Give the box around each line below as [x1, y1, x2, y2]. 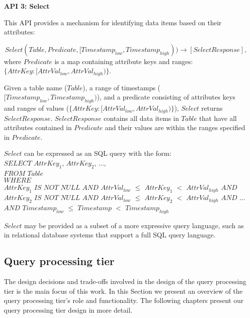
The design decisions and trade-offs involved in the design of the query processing [4, 276, 247, 286]
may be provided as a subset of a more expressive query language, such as [24, 220, 244, 230]
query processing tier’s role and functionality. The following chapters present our [4, 295, 244, 305]
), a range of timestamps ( [83, 82, 161, 92]
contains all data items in [103, 113, 179, 123]
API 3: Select [4, 1, 50, 11]
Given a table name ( [4, 82, 67, 92]
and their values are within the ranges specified [105, 122, 246, 133]
